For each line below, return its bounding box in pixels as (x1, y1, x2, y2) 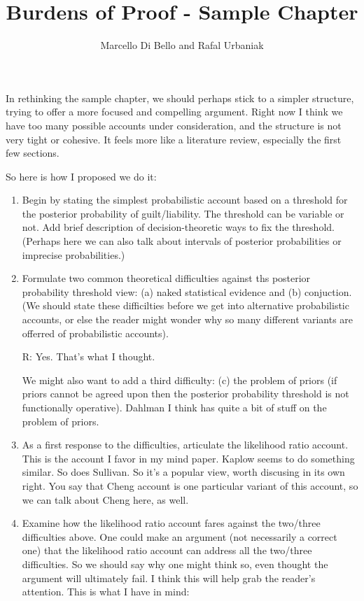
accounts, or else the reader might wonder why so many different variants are (22, 312, 353, 327)
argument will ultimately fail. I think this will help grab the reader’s (22, 570, 316, 585)
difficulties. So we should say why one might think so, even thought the (22, 556, 328, 571)
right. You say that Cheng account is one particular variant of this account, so (22, 478, 358, 493)
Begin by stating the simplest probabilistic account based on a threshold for (22, 192, 348, 207)
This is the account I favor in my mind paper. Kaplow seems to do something (22, 451, 355, 465)
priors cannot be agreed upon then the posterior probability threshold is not (22, 386, 349, 401)
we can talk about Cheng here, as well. (22, 492, 189, 507)
